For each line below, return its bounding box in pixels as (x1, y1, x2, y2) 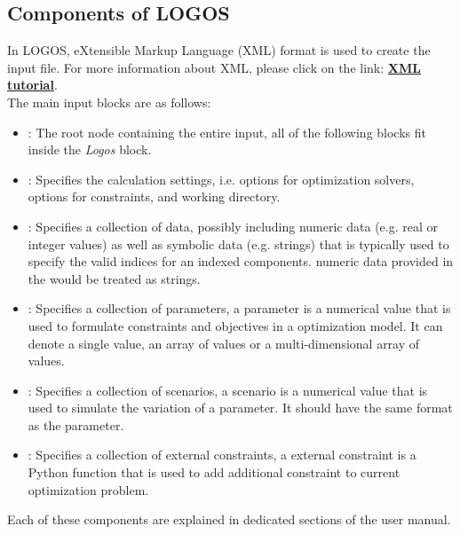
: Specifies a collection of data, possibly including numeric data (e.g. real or (28, 216, 438, 235)
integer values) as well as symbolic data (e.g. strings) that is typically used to (28, 234, 449, 253)
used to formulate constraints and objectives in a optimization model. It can (28, 316, 443, 334)
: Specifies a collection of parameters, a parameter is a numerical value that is (28, 299, 451, 318)
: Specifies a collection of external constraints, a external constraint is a (28, 445, 416, 464)
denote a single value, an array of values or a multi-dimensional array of (28, 334, 420, 352)
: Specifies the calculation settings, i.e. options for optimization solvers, (28, 169, 415, 188)
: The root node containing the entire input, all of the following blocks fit (28, 122, 426, 141)
